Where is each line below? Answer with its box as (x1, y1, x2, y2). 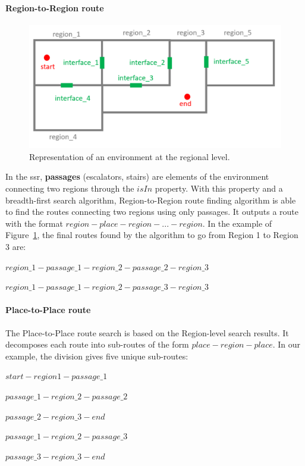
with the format (5, 217, 63, 229)
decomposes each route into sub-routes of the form (5, 338, 189, 351)
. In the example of (202, 217, 272, 229)
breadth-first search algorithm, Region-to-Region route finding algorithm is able (5, 193, 296, 206)
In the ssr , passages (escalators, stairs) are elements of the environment (5, 170, 269, 183)
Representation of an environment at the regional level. (29, 150, 230, 162)
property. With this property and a (155, 182, 283, 195)
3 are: (5, 240, 26, 252)
